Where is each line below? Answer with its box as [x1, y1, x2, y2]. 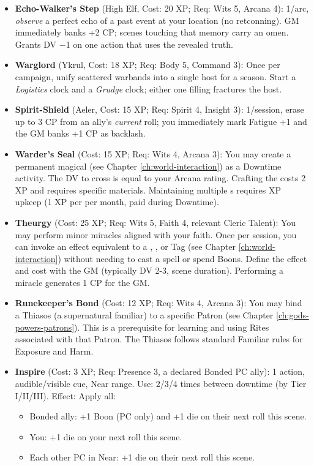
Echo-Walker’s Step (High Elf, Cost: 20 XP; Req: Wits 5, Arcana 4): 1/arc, [15, 2, 309, 14]
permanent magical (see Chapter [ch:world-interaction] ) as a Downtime [15, 159, 282, 172]
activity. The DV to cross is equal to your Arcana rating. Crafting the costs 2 [15, 171, 306, 184]
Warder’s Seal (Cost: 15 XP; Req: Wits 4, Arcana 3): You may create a [15, 147, 291, 160]
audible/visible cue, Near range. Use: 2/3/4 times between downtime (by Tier [15, 377, 307, 390]
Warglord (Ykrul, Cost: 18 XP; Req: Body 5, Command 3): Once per [15, 58, 280, 71]
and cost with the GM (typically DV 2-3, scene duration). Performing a [15, 264, 284, 277]
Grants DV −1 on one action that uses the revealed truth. [15, 37, 233, 50]
